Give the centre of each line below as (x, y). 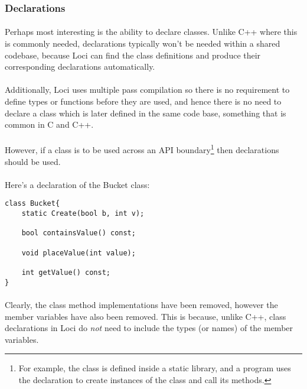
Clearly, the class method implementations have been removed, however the (141, 304)
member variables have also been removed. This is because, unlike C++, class (146, 316)
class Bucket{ (32, 204)
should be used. (33, 161)
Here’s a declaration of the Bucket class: (77, 184)
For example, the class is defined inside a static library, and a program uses (155, 368)
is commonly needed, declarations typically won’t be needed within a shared (143, 43)
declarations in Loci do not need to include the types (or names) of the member (149, 328)
